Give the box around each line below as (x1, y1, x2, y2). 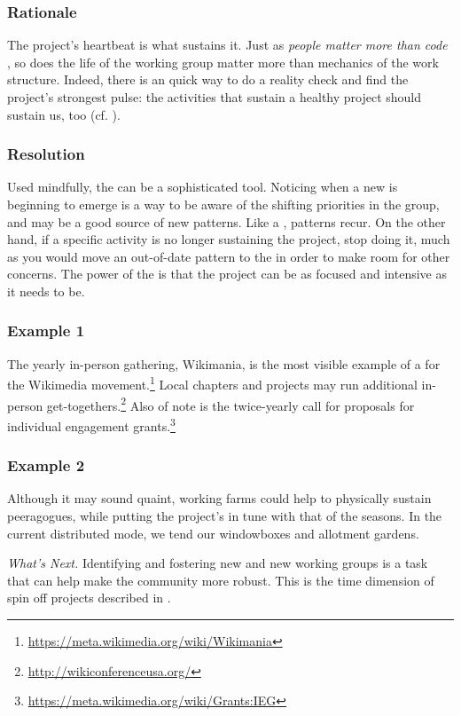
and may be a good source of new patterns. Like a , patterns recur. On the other (7, 212, 446, 231)
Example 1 (7, 319, 85, 342)
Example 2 (7, 454, 85, 476)
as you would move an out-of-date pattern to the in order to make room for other (7, 247, 450, 265)
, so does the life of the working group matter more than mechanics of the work (7, 52, 439, 71)
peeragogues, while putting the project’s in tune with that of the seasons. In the (7, 506, 442, 524)
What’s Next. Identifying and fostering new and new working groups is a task (7, 554, 428, 572)
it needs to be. (7, 281, 85, 300)
